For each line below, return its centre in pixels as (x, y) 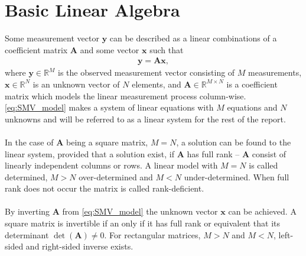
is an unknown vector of (76, 84)
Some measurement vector (52, 38)
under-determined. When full (237, 176)
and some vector (110, 49)
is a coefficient (252, 84)
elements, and (157, 84)
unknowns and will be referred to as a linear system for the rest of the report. (145, 119)
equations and (252, 107)
